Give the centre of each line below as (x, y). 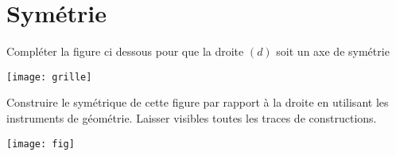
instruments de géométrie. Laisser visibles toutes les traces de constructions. (192, 117)
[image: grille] (49, 77)
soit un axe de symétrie (333, 51)
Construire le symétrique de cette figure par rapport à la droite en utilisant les (198, 102)
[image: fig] (41, 144)
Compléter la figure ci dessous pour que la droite (125, 51)
